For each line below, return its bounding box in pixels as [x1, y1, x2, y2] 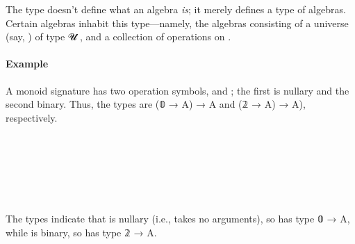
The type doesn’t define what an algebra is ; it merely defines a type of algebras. [6, 2, 346, 16]
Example [6, 56, 49, 71]
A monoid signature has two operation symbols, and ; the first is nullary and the [6, 83, 349, 97]
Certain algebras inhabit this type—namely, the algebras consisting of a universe [6, 15, 349, 30]
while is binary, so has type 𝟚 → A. [6, 225, 157, 239]
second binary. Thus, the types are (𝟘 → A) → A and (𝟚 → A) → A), [6, 97, 306, 111]
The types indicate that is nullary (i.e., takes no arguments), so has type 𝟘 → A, [6, 211, 350, 226]
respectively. [6, 110, 58, 124]
